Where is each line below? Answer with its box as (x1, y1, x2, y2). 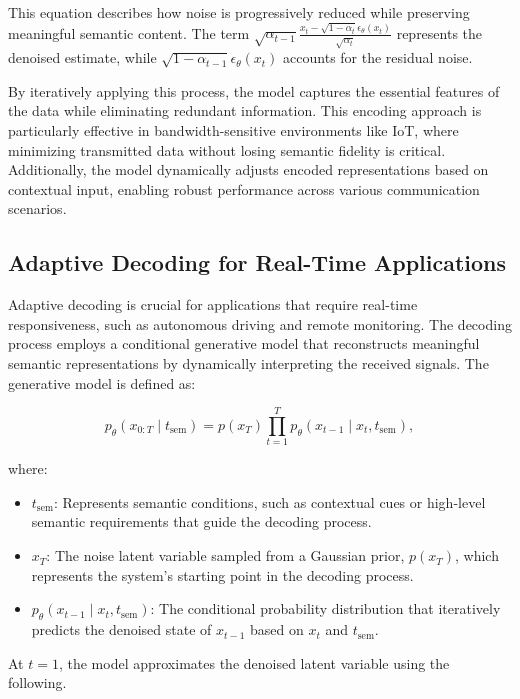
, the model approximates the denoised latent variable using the (58, 652, 450, 673)
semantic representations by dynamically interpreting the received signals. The (8, 352, 489, 373)
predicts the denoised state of (31, 619, 212, 640)
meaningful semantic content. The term (8, 22, 250, 43)
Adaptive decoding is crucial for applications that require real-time (8, 294, 418, 315)
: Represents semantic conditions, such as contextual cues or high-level (54, 491, 486, 512)
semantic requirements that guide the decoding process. (31, 511, 372, 532)
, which (455, 545, 499, 566)
